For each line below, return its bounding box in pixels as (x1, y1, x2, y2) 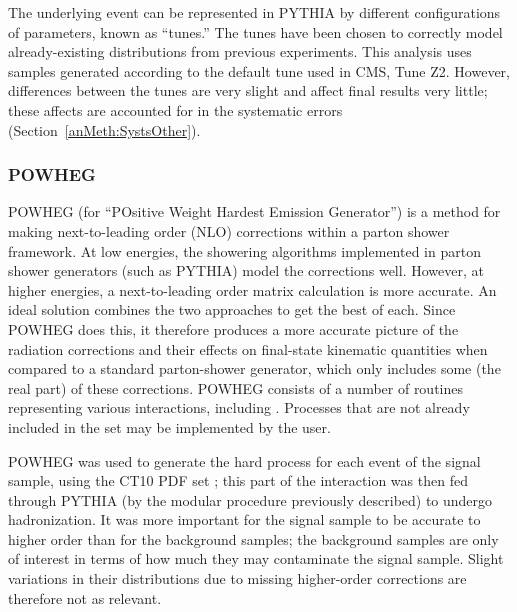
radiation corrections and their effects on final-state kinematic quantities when (8, 338, 488, 359)
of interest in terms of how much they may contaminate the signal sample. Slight (8, 548, 504, 569)
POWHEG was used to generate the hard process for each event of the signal (8, 450, 481, 471)
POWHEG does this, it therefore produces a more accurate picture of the (8, 318, 459, 339)
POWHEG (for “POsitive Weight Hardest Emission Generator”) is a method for (8, 201, 501, 222)
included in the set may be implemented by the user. (8, 416, 331, 437)
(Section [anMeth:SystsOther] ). (8, 119, 201, 140)
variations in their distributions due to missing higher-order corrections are (8, 568, 467, 589)
